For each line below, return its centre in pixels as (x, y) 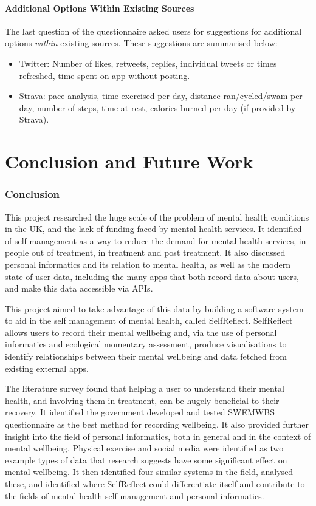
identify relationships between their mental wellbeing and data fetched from (146, 356)
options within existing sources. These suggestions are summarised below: (141, 43)
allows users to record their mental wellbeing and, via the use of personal (141, 332)
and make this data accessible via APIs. (79, 288)
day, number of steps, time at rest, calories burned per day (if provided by (157, 107)
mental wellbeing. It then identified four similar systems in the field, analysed (149, 472)
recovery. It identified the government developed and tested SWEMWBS (140, 412)
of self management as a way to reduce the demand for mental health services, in (156, 240)
